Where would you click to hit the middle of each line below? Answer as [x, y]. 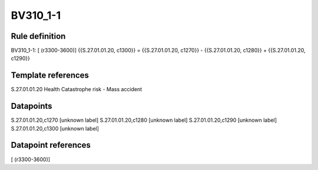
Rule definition [38, 36]
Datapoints [32, 106]
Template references [50, 76]
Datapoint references [51, 145]
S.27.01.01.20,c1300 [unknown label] [55, 128]
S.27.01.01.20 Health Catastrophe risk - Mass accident [77, 89]
